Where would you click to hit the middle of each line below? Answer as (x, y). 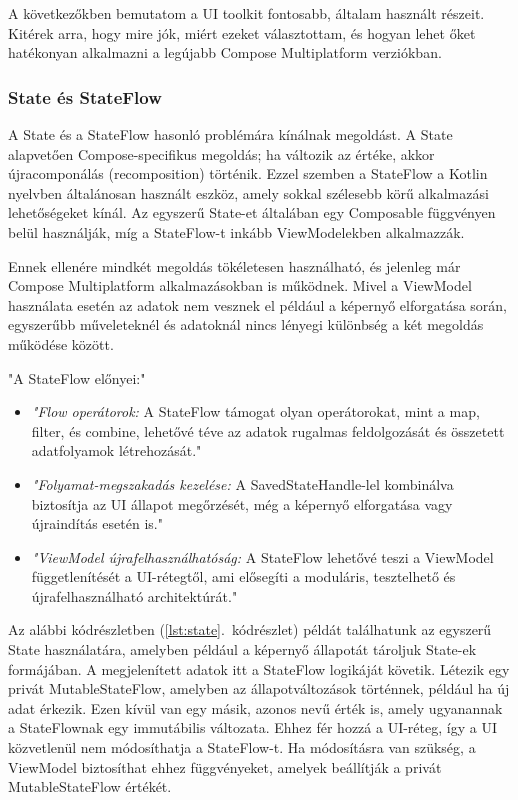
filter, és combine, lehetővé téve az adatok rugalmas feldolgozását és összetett (268, 430)
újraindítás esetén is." (97, 523)
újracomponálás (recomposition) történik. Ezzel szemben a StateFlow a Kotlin (248, 173)
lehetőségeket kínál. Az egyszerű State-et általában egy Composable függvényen (252, 212)
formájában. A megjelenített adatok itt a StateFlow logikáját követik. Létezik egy (259, 668)
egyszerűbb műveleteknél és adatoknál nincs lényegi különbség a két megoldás (246, 324)
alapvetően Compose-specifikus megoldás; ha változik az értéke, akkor (221, 153)
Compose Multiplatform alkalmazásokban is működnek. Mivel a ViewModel (240, 285)
